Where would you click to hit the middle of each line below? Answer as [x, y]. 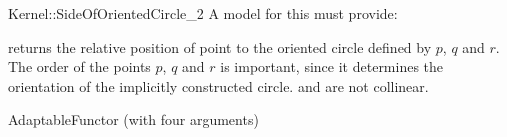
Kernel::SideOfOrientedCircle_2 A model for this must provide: [203, 13]
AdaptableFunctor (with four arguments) [133, 119]
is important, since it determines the [332, 66]
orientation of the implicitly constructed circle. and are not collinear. [218, 85]
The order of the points [79, 66]
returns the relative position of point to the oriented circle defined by [220, 46]
